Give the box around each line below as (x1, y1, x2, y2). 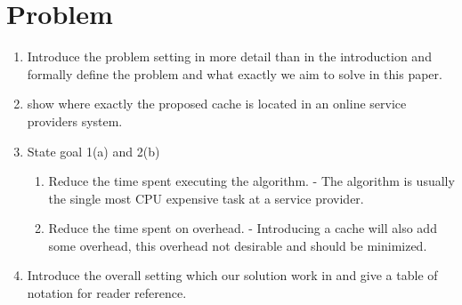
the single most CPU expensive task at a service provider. (48, 189, 364, 207)
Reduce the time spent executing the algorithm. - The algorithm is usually (48, 172, 455, 190)
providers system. (27, 111, 123, 130)
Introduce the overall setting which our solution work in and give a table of (27, 266, 438, 285)
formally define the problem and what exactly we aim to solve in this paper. (27, 64, 442, 83)
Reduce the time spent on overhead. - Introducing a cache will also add (48, 219, 437, 237)
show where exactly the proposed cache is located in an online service (27, 94, 407, 113)
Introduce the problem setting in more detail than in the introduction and (27, 47, 432, 66)
